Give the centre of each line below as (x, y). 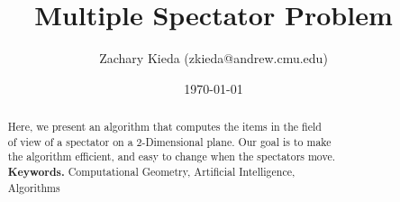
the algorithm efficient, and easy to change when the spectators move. (172, 156)
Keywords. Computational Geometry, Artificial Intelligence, (151, 172)
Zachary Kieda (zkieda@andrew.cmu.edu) (214, 58)
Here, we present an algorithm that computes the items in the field (164, 127)
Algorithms (34, 187)
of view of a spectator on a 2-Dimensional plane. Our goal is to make (169, 141)
